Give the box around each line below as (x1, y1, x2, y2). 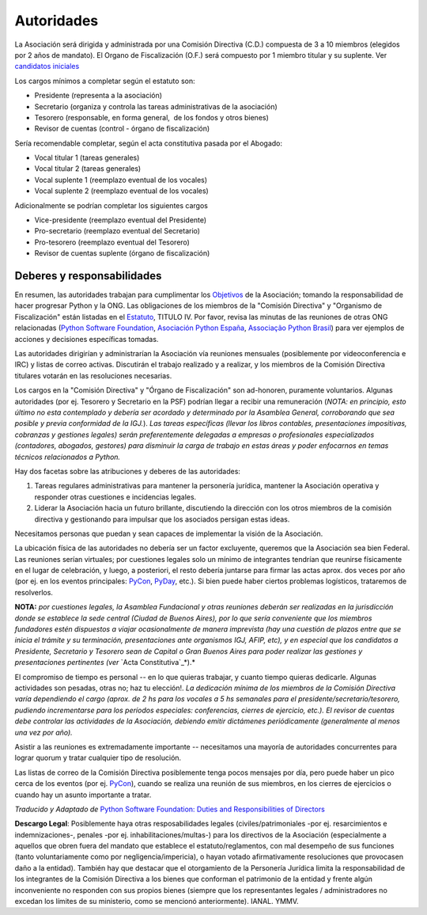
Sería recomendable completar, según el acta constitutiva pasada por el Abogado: (14, 139, 282, 148)
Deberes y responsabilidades (14, 269, 162, 283)
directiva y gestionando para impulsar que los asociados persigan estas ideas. (34, 514, 290, 524)
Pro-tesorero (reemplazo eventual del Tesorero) (34, 237, 190, 247)
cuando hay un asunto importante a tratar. (14, 790, 152, 799)
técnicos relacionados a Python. (14, 452, 121, 461)
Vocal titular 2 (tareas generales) (34, 164, 142, 173)
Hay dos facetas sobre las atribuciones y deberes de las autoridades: (14, 466, 241, 476)
